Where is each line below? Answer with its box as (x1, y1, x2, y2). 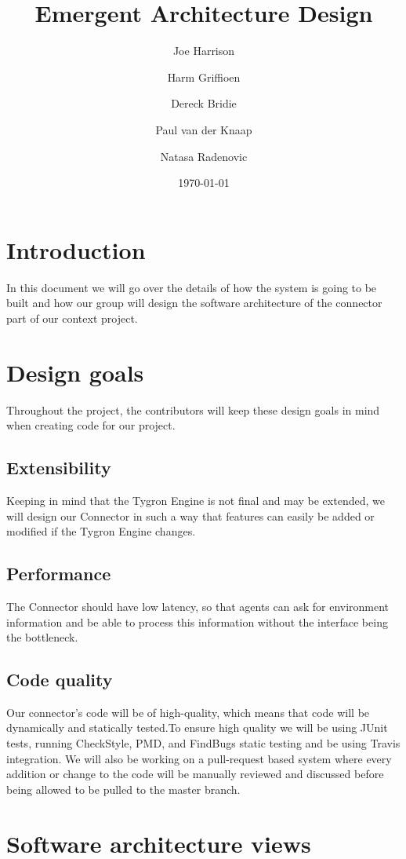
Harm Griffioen (167, 68, 241, 85)
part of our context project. (6, 309, 138, 326)
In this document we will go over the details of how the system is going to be (6, 279, 377, 295)
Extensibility (6, 455, 111, 480)
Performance (6, 561, 111, 586)
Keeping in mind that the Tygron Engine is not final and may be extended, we (6, 492, 385, 508)
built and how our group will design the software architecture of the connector (6, 294, 382, 311)
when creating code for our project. (6, 417, 176, 433)
